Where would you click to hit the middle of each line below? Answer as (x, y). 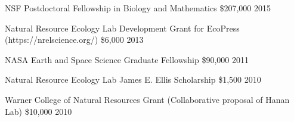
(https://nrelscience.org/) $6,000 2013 (74, 40)
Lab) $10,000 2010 (38, 111)
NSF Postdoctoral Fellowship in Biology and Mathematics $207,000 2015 (138, 8)
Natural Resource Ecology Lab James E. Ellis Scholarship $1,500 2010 (133, 79)
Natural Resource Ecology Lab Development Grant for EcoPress (122, 28)
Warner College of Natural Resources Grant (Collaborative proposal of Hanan (147, 99)
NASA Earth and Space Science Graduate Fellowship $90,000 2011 (127, 59)
